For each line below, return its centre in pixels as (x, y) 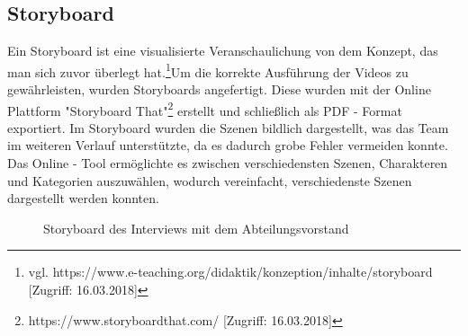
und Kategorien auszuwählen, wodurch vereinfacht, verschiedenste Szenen (210, 180)
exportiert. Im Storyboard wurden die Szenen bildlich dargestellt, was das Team (228, 127)
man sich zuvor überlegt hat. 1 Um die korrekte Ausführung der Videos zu (208, 70)
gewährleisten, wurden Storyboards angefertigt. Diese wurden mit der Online (219, 89)
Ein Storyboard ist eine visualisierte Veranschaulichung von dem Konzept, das (223, 51)
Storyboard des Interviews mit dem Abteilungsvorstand (196, 228)
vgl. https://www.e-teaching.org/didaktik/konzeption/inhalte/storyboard (230, 272)
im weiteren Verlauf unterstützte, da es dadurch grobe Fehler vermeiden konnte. (228, 145)
